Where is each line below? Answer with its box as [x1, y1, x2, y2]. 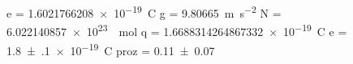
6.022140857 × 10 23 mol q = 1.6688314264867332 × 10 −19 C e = [6, 21, 347, 39]
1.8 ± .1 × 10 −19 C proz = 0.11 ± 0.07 [6, 39, 215, 58]
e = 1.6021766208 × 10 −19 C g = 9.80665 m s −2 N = [6, 2, 282, 21]
